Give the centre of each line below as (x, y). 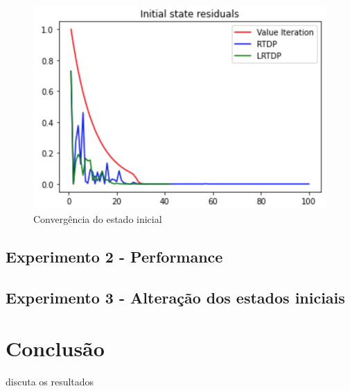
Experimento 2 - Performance (114, 256)
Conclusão (55, 348)
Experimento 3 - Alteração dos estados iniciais (175, 297)
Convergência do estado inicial (98, 218)
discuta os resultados (50, 382)
